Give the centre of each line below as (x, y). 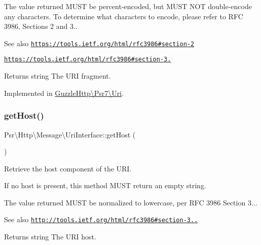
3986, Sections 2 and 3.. (41, 26)
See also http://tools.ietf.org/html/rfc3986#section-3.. (101, 219)
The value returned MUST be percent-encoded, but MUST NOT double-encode (128, 6)
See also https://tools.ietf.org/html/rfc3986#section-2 (99, 43)
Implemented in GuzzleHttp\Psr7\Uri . (64, 93)
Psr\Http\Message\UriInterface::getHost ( (70, 134)
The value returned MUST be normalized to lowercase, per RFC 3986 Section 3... (131, 202)
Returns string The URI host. (50, 237)
